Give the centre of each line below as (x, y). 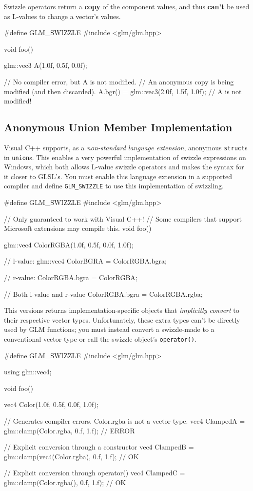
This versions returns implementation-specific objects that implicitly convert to (122, 310)
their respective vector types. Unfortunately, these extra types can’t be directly (122, 319)
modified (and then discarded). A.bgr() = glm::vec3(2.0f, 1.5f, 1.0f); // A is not (123, 91)
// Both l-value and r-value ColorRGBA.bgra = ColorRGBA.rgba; (103, 294)
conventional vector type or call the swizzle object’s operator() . (100, 339)
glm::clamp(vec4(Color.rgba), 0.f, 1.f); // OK (71, 456)
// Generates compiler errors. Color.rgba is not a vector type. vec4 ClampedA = (125, 421)
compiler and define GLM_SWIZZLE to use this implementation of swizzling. (114, 186)
